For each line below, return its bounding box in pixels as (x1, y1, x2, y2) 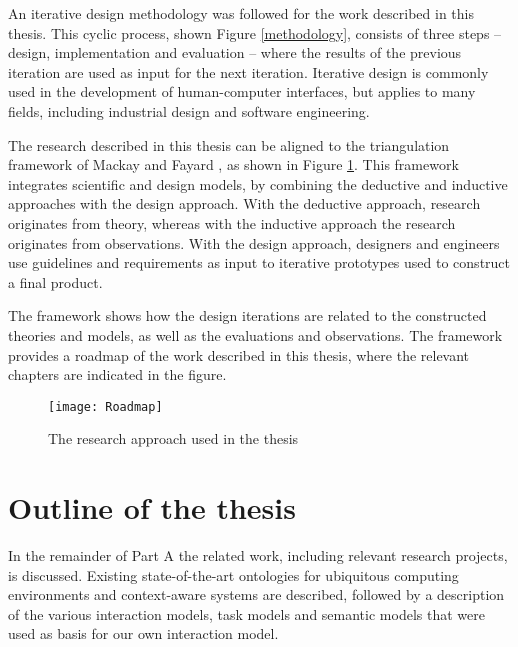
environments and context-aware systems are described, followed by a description (8, 584, 505, 605)
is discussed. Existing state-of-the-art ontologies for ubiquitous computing (8, 564, 459, 585)
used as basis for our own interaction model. (8, 623, 279, 644)
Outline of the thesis (8, 487, 296, 528)
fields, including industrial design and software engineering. (8, 100, 370, 121)
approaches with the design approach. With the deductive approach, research (8, 193, 481, 214)
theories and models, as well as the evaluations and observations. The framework (8, 324, 503, 345)
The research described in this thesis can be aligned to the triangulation (8, 134, 450, 155)
